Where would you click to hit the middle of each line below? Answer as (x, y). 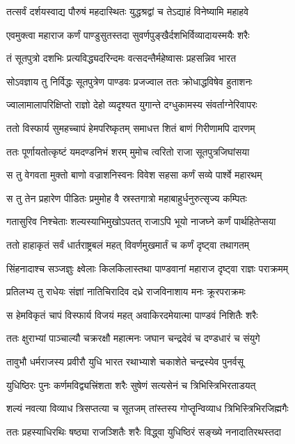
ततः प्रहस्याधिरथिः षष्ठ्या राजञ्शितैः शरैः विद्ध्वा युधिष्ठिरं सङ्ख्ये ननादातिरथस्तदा (144, 431)
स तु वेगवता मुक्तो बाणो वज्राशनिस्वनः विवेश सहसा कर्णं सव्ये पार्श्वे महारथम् (134, 175)
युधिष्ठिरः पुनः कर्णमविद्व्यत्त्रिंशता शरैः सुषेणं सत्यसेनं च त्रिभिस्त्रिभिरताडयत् (131, 385)
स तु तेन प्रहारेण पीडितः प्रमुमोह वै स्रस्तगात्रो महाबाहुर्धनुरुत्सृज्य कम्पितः (127, 198)
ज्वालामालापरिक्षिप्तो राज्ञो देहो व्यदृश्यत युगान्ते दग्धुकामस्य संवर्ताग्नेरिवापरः (132, 105)
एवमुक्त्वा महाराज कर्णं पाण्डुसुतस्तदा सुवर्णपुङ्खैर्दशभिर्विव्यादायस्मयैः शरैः (128, 34)
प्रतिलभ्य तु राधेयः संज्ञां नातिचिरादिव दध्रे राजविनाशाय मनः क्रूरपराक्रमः (126, 291)
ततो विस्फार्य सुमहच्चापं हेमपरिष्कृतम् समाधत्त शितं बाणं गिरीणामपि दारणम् (131, 128)
